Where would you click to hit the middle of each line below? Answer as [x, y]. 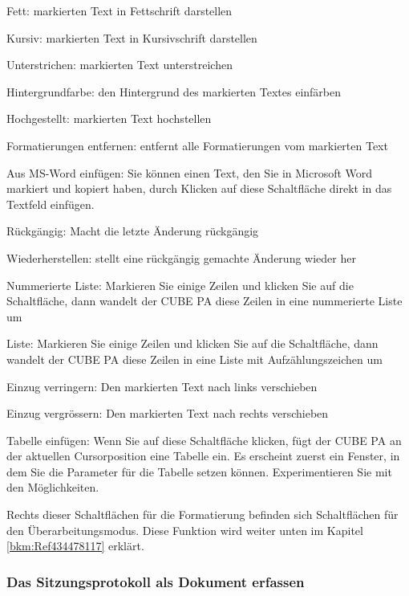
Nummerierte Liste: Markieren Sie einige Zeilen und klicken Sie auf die [180, 285]
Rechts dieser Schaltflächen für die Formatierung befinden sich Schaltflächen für [202, 514]
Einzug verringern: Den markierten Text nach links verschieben [162, 386]
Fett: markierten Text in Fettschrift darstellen [119, 10]
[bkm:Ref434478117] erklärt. [75, 546]
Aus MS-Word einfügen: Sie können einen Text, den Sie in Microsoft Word [190, 172]
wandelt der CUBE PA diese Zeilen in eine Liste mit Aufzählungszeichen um [194, 359]
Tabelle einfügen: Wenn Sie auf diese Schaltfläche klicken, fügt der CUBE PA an [204, 440]
